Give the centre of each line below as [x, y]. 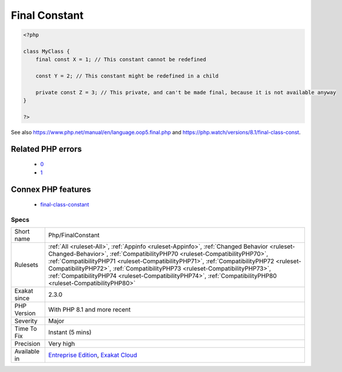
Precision [27, 344]
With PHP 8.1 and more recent [89, 310]
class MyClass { [47, 51]
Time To [26, 329]
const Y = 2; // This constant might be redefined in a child [127, 76]
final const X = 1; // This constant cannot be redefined [121, 60]
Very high [61, 344]
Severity [26, 321]
